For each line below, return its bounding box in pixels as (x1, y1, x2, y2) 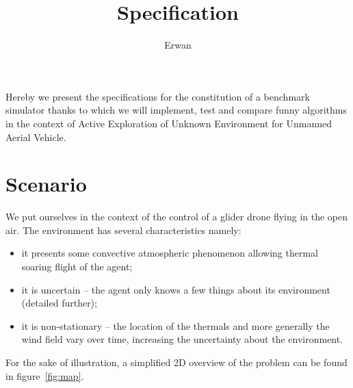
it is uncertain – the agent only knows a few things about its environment (21, 282, 330, 296)
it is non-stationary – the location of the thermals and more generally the (21, 318, 330, 333)
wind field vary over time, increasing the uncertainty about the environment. (21, 332, 343, 346)
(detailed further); (21, 296, 97, 310)
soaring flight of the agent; (21, 259, 133, 273)
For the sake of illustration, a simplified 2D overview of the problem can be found (5, 354, 348, 369)
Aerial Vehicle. (5, 129, 66, 144)
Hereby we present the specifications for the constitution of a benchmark (5, 89, 310, 103)
